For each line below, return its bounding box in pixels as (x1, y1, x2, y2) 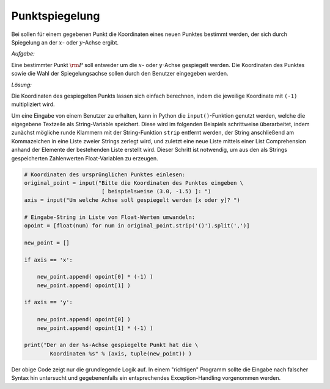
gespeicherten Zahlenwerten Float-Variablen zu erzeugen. (11, 154, 158, 162)
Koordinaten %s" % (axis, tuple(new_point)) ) (50, 350, 192, 357)
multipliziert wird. (11, 101, 55, 108)
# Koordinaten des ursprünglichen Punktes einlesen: (24, 171, 186, 178)
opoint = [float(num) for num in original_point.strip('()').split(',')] (24, 222, 250, 229)
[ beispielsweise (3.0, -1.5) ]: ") (101, 188, 211, 195)
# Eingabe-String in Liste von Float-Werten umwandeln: (24, 213, 196, 221)
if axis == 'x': (24, 256, 73, 263)
